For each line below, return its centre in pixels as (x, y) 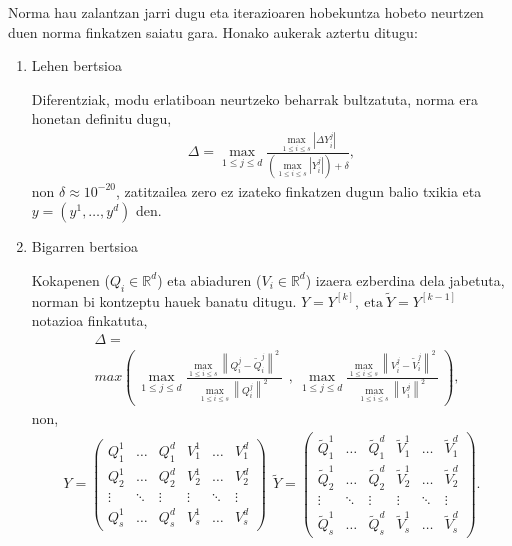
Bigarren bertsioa (84, 246)
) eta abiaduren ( (209, 279)
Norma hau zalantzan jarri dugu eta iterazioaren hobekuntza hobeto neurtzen (246, 12)
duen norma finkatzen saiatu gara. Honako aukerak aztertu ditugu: (213, 31)
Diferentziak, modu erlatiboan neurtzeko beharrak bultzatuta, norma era (254, 98)
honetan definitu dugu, (101, 118)
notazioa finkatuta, (89, 320)
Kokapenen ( (70, 279)
